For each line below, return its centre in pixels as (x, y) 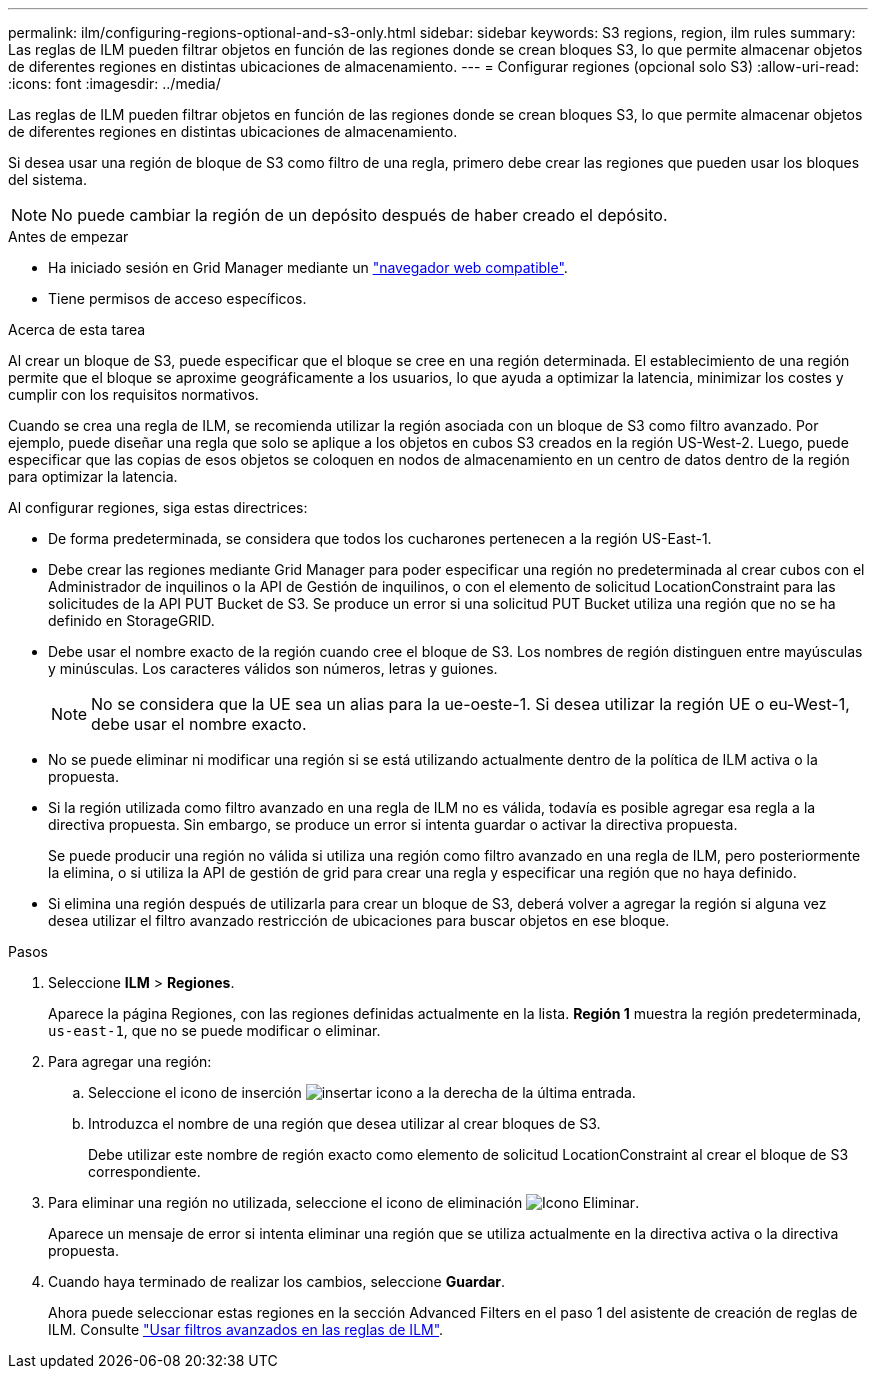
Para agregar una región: (130, 1061)
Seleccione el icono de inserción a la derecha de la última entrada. (362, 1092)
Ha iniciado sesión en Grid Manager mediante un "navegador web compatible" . (308, 267)
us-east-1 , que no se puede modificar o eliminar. (214, 1030)
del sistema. (47, 179)
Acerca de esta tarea (77, 329)
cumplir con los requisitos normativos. (133, 394)
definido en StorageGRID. (131, 620)
